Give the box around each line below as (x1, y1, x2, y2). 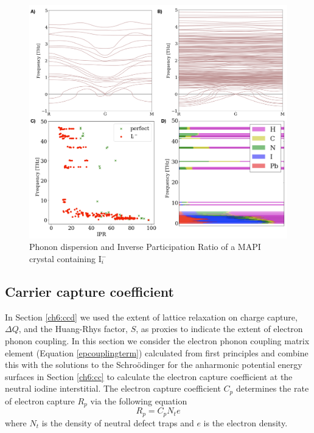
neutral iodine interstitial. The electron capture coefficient (5, 382, 221, 395)
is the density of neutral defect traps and (41, 416, 194, 429)
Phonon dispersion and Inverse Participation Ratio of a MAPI (29, 240, 261, 253)
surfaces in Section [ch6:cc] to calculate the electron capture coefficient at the (5, 370, 293, 383)
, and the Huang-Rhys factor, (18, 322, 128, 335)
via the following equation (90, 394, 187, 407)
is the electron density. (203, 416, 288, 429)
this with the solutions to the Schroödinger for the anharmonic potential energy (5, 358, 302, 371)
